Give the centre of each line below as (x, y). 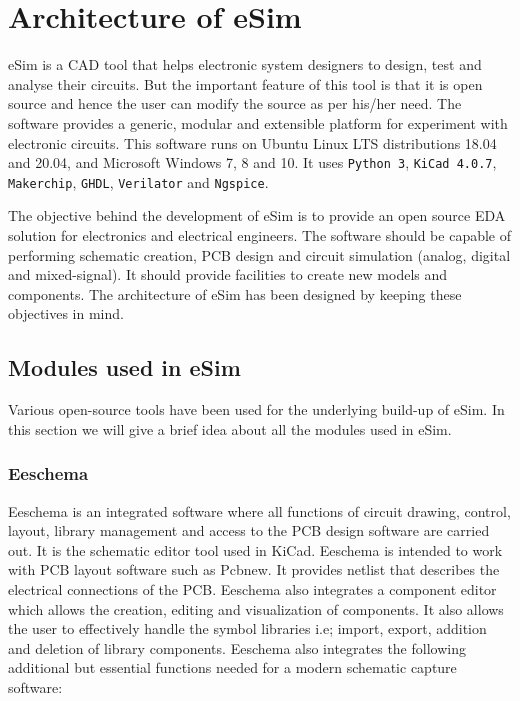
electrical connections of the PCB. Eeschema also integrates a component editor (252, 588)
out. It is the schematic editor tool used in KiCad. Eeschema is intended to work (255, 549)
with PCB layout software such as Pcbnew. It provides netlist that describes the (254, 569)
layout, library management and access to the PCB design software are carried (249, 530)
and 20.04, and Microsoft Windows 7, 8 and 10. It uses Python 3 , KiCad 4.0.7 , (252, 162)
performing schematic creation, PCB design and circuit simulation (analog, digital (259, 254)
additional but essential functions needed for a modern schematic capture (232, 667)
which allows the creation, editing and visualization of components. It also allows (256, 608)
